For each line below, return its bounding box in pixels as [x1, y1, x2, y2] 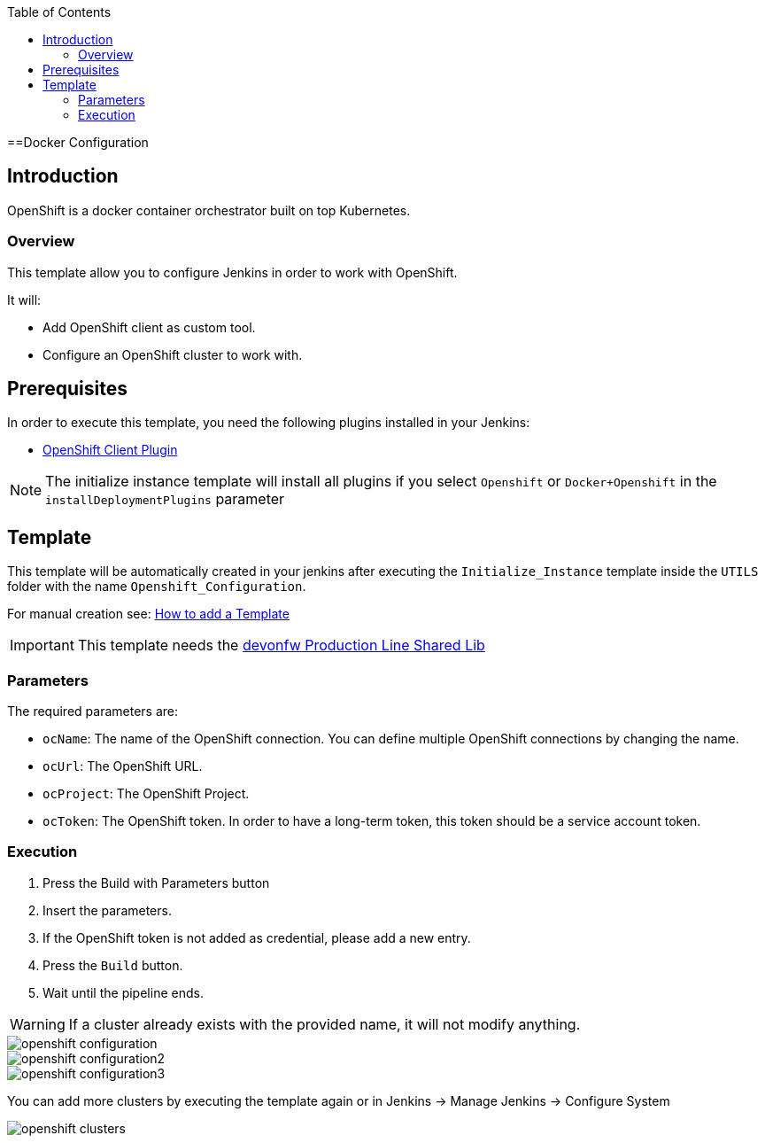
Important [10, 636, 74, 655]
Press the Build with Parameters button [42, 875, 270, 890]
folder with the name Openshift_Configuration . [7, 579, 306, 595]
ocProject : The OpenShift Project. [42, 786, 250, 802]
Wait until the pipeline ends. [42, 984, 204, 1000]
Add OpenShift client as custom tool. [42, 319, 256, 335]
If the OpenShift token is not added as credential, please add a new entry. [42, 929, 471, 945]
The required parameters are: [7, 704, 178, 719]
